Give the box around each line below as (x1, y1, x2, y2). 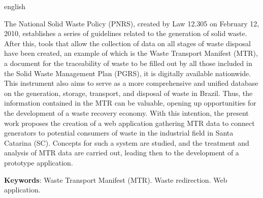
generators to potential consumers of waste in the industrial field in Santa (4, 127, 234, 138)
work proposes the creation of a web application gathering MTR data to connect (4, 117, 255, 128)
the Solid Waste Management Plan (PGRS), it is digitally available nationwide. (4, 68, 251, 78)
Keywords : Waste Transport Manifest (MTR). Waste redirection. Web (4, 174, 227, 185)
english (4, 1, 26, 11)
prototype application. (4, 157, 73, 168)
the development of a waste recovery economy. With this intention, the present (4, 107, 249, 118)
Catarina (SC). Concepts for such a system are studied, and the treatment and (4, 137, 249, 148)
